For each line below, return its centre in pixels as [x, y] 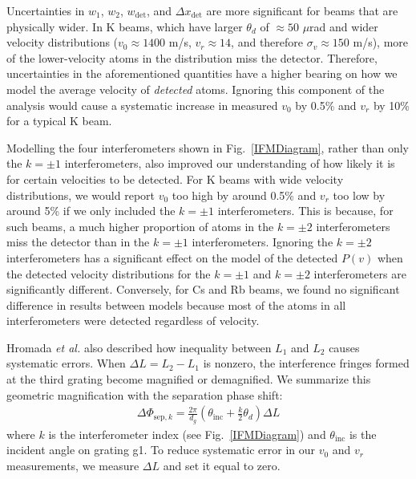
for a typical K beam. [59, 121]
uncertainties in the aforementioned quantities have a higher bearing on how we [202, 73]
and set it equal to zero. [222, 465]
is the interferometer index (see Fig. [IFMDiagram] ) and [187, 434]
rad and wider [344, 26]
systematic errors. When [66, 363]
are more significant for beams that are [302, 10]
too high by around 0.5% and [244, 195]
